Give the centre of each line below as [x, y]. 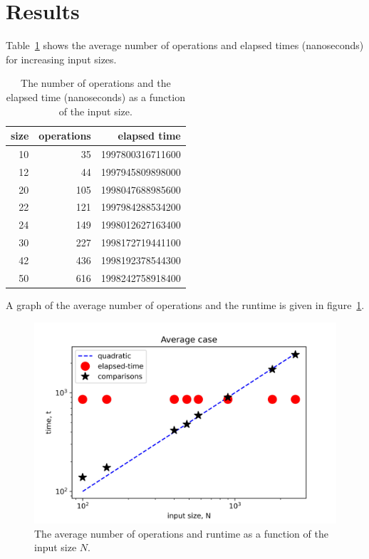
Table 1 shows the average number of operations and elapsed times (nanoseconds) [185, 45]
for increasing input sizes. [61, 59]
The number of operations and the [96, 83]
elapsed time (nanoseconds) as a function [95, 96]
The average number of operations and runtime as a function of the [181, 533]
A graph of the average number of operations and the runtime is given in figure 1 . [185, 304]
